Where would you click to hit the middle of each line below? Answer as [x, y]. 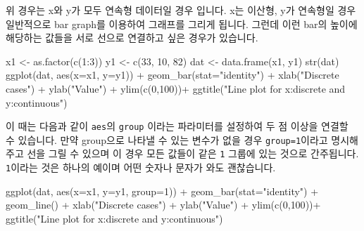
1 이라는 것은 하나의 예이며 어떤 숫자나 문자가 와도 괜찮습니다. [141, 167]
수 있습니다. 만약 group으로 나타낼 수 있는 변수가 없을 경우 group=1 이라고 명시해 [182, 139]
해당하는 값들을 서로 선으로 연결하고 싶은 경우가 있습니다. [132, 38]
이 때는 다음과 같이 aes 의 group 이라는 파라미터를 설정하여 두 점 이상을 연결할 [177, 126]
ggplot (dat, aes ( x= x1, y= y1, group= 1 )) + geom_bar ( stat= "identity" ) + [162, 191]
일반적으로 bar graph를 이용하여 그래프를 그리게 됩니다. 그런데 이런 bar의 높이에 [182, 24]
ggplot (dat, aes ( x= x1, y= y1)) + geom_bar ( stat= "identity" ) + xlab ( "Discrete [172, 75]
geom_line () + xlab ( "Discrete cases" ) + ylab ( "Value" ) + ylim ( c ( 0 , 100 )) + [163, 205]
